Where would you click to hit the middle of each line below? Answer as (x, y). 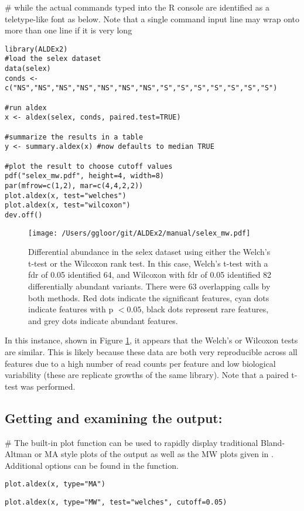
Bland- (273, 442)
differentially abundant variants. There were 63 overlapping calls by (149, 286)
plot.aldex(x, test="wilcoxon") (68, 205)
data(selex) (28, 69)
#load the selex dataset (53, 59)
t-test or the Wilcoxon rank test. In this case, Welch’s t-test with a (148, 263)
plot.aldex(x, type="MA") (55, 484)
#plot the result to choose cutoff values (89, 166)
